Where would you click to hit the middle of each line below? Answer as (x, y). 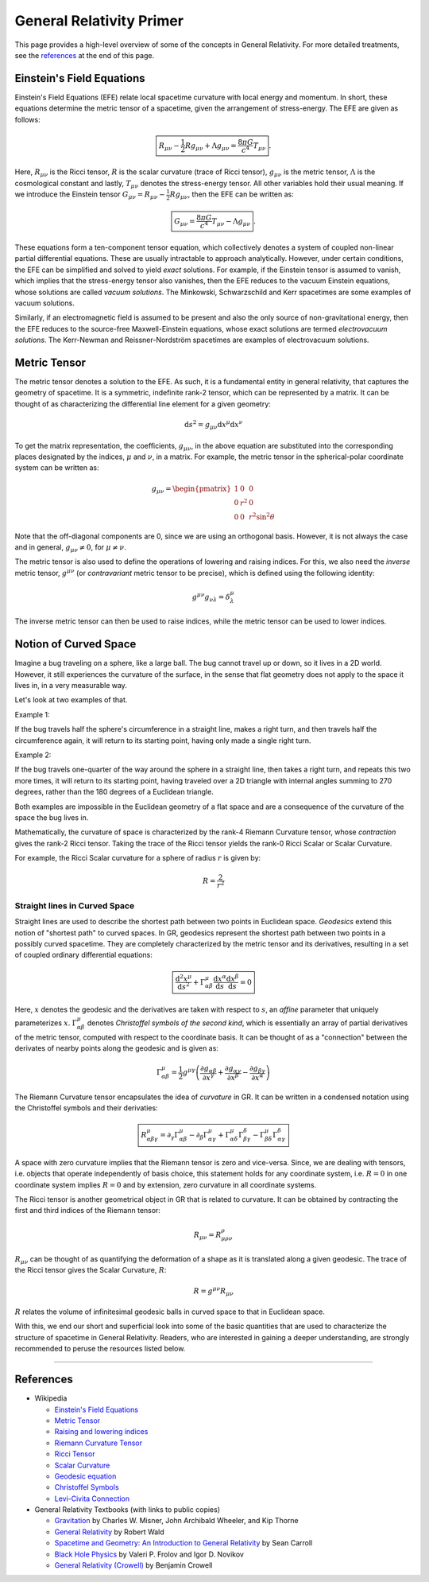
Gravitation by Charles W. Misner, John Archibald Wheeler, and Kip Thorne (177, 1521)
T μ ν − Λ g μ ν (231, 222)
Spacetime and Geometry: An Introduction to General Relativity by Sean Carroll (184, 1543)
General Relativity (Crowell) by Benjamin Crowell (133, 1565)
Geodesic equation (85, 1476)
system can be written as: (57, 468)
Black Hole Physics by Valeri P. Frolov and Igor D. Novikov (149, 1554)
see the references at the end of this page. (85, 55)
